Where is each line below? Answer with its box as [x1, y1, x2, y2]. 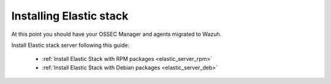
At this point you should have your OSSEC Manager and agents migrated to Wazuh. [11, 30, 222, 38]
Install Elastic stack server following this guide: [11, 41, 130, 49]
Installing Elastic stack [11, 9, 129, 23]
